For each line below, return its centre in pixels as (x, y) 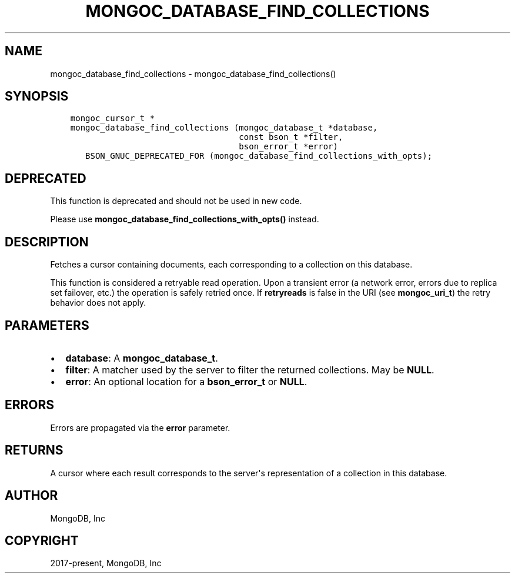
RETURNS (34, 450)
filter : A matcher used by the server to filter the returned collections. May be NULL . (250, 370)
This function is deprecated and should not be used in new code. (176, 201)
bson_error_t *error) (288, 147)
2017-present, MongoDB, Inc (106, 563)
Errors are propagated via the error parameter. (140, 427)
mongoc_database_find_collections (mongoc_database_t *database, (224, 128)
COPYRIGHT (42, 540)
